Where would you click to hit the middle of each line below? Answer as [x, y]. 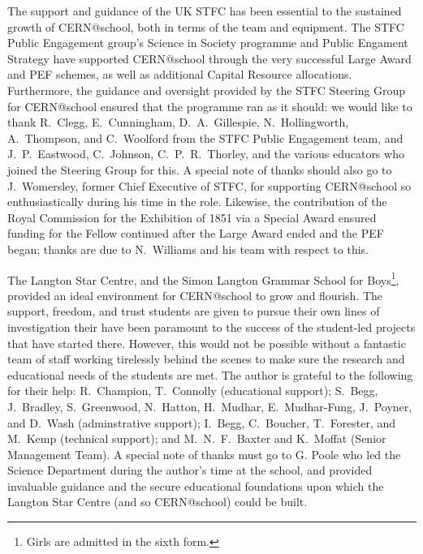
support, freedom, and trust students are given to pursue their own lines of [194, 311]
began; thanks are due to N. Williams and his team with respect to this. [188, 249]
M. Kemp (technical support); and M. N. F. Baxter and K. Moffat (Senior [197, 438]
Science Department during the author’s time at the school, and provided [190, 470]
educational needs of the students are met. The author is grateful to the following [210, 374]
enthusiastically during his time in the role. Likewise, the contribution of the [197, 202]
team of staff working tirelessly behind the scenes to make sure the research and [206, 359]
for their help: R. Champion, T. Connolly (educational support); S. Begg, [193, 391]
